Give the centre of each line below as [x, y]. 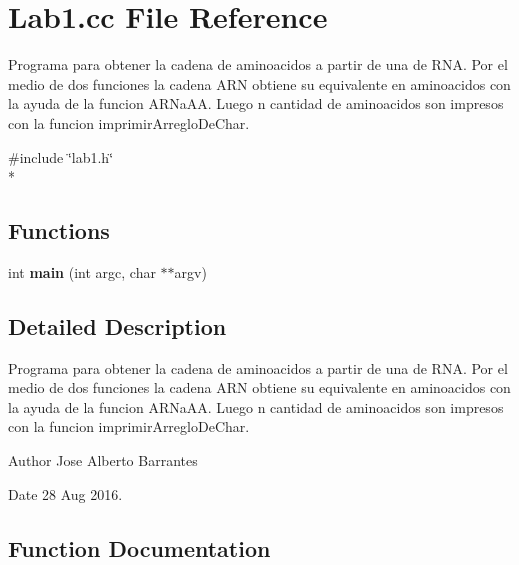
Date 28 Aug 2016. [65, 493]
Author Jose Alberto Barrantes [103, 460]
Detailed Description [117, 325]
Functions [59, 230]
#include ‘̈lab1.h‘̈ [61, 156]
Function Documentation [139, 547]
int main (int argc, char [82, 271]
